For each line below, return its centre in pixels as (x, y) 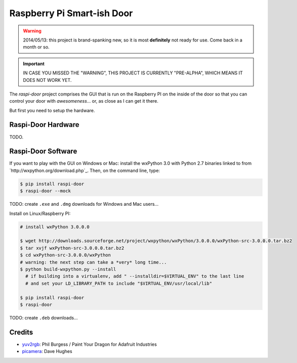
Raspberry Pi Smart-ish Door (71, 13)
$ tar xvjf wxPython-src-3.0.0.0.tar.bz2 (72, 248)
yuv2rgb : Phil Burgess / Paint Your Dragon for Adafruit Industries (89, 344)
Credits (21, 332)
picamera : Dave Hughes (47, 351)
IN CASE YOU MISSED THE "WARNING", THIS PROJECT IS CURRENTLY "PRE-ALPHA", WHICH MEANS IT (133, 73)
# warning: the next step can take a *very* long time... (93, 262)
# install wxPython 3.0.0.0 (55, 227)
